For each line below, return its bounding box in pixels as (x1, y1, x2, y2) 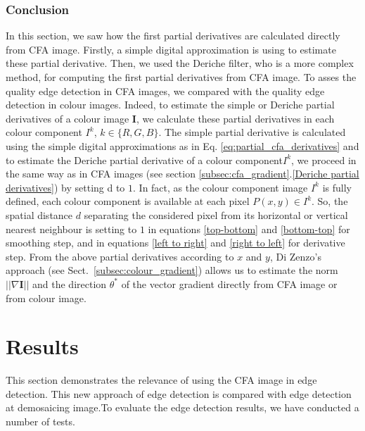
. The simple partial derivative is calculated (158, 125, 346, 139)
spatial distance (6, 207, 73, 222)
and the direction (32, 276, 107, 291)
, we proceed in (291, 152, 357, 167)
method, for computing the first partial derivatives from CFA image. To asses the (6, 70, 357, 84)
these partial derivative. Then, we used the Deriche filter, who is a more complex (6, 56, 354, 70)
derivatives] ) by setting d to (6, 180, 125, 194)
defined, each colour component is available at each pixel (6, 194, 250, 208)
